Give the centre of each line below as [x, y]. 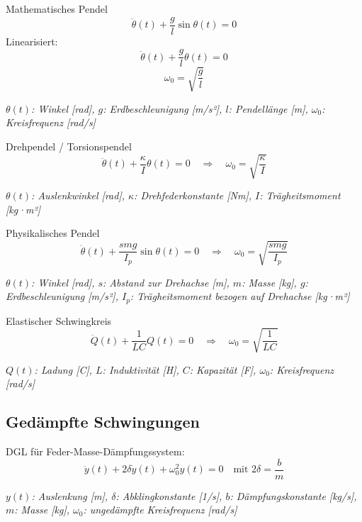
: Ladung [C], [63, 369]
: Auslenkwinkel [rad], [78, 195]
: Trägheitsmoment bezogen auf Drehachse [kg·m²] [240, 296]
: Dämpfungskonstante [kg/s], [293, 495]
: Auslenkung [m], [70, 495]
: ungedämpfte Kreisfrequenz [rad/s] [160, 510]
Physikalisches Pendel [53, 233]
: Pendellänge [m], [268, 108]
